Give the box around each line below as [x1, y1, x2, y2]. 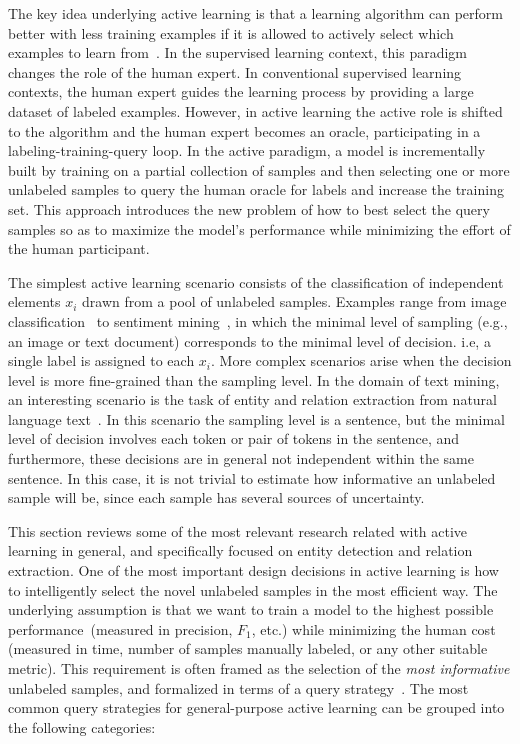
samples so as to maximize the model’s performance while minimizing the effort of [8, 218, 511, 239]
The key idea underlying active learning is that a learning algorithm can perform [8, 3, 504, 23]
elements [8, 291, 61, 312]
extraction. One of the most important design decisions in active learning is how [8, 560, 499, 581]
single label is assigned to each [8, 350, 195, 371]
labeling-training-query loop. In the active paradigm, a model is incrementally [8, 140, 486, 161]
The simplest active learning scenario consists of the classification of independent [8, 271, 504, 292]
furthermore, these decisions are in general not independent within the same [8, 448, 475, 469]
